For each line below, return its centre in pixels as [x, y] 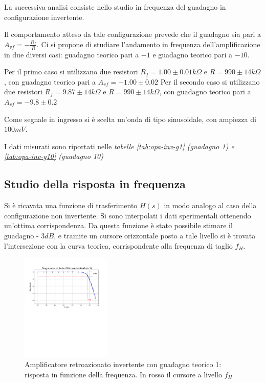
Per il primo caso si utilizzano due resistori [71, 72]
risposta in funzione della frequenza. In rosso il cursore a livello [123, 374]
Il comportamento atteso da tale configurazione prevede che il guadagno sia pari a [132, 34]
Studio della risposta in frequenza [95, 184]
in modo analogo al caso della [210, 205]
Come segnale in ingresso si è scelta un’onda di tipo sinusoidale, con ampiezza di [130, 119]
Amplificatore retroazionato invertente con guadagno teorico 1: [123, 364]
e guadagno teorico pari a [193, 54]
